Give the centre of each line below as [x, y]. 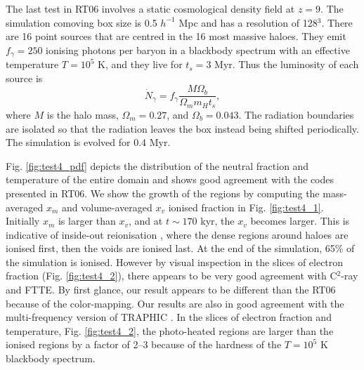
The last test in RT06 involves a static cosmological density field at [150, 8]
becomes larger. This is [300, 221]
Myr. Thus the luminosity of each [287, 64]
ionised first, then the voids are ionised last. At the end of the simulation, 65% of [180, 248]
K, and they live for [140, 64]
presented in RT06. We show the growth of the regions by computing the [163, 193]
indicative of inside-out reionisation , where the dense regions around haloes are [177, 234]
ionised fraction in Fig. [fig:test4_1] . [246, 207]
